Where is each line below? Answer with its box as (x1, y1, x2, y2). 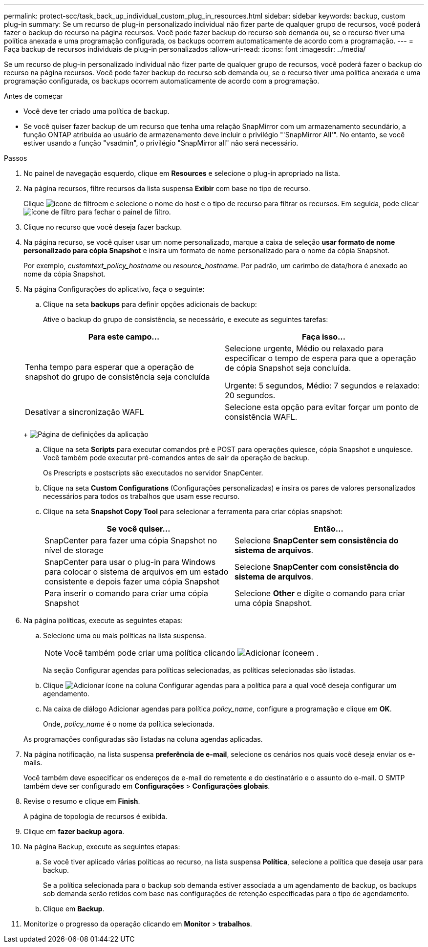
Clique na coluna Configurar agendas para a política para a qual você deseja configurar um (43, 681, 397, 689)
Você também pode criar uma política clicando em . (64, 648, 319, 658)
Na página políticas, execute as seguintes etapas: (23, 616, 183, 624)
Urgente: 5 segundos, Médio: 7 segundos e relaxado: (225, 381, 420, 390)
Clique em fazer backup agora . (23, 827, 125, 836)
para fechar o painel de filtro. (77, 208, 171, 216)
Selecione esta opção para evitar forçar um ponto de (225, 402, 419, 412)
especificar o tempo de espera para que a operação (225, 353, 416, 363)
